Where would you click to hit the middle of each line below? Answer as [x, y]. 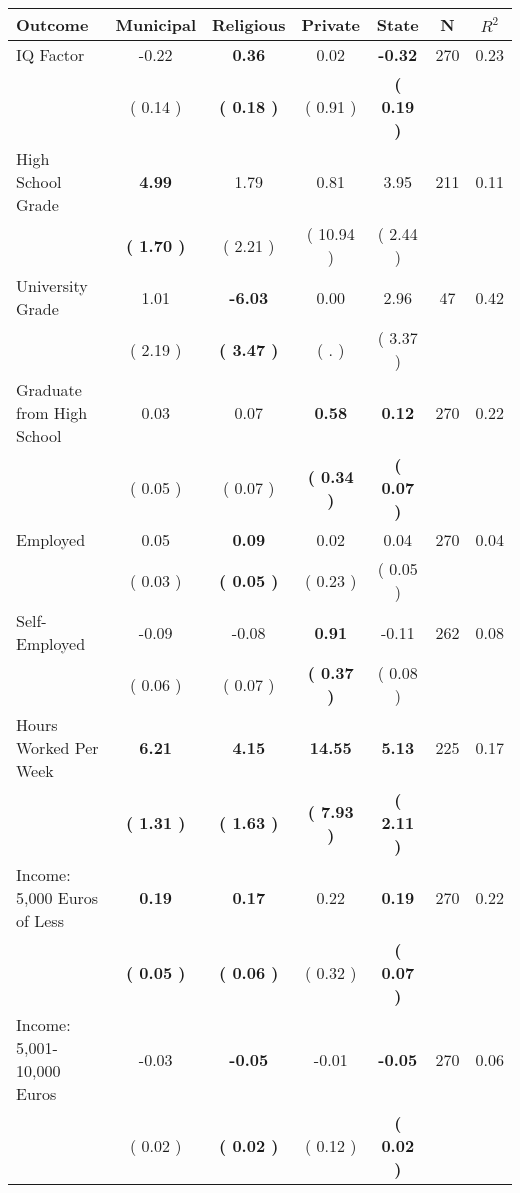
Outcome [52, 24]
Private [330, 24]
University [52, 285]
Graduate [49, 389]
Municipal [156, 24]
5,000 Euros [57, 897]
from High [52, 412]
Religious [249, 24]
